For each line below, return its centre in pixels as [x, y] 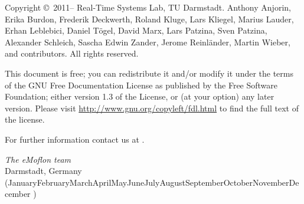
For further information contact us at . [75, 139]
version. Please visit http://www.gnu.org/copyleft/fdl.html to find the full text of [152, 108]
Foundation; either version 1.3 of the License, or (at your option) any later [140, 96]
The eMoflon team [38, 159]
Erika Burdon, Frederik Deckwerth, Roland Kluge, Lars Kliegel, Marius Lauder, [149, 19]
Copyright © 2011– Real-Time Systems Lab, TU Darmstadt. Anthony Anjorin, [148, 7]
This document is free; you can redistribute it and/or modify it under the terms [149, 73]
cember [18, 194]
